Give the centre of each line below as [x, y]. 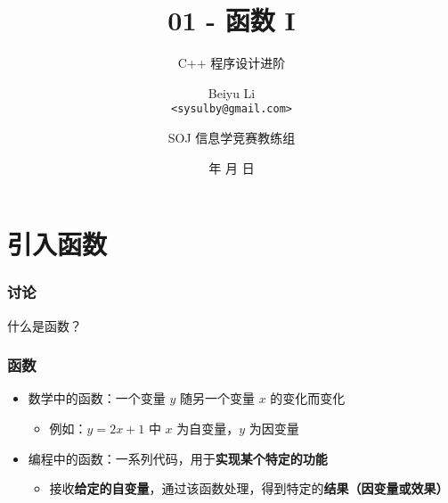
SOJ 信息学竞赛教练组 [232, 137]
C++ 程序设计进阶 [232, 63]
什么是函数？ [45, 325]
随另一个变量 [218, 398]
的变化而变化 [308, 398]
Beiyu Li [232, 92]
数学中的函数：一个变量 [97, 398]
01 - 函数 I [232, 20]
